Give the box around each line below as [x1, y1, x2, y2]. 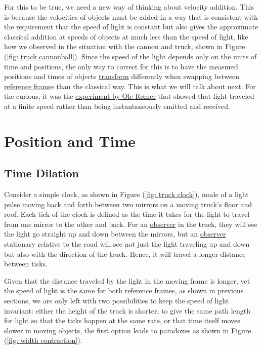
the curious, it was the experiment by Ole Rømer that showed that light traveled [4, 91, 254, 101]
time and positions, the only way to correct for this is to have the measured [4, 61, 238, 71]
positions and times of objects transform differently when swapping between [4, 71, 239, 82]
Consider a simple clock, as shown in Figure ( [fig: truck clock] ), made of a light [4, 189, 249, 200]
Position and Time [4, 130, 136, 151]
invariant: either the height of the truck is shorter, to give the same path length [4, 305, 250, 316]
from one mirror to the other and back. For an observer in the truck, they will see [4, 218, 257, 229]
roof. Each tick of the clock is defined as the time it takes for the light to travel [4, 209, 250, 219]
